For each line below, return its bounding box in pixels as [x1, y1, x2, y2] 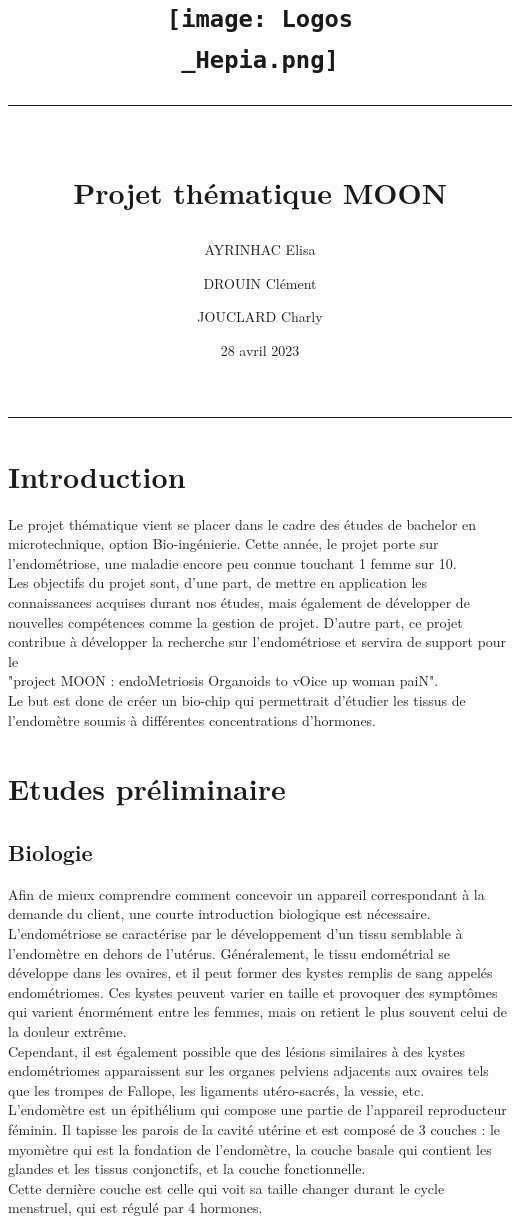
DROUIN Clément [203, 272, 317, 293]
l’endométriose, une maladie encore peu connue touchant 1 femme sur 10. [8, 552, 457, 573]
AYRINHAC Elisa [204, 239, 316, 260]
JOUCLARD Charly [197, 306, 323, 327]
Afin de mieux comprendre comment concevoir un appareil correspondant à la [8, 883, 485, 904]
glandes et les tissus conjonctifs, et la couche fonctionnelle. [8, 1158, 366, 1179]
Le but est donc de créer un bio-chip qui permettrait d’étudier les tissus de [8, 690, 466, 711]
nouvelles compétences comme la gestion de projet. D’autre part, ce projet [8, 611, 463, 632]
